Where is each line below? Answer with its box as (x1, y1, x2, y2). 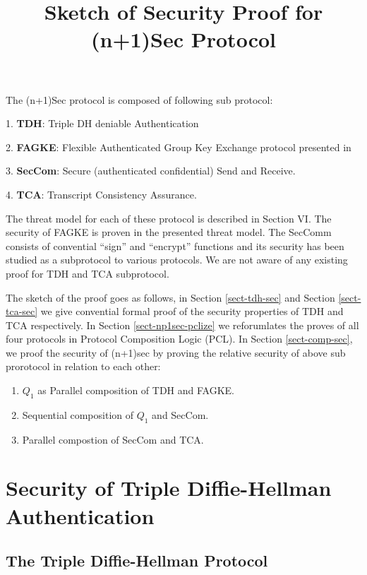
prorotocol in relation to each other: (6, 359, 161, 374)
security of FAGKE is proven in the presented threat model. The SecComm (6, 225, 332, 239)
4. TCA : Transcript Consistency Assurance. (6, 186, 197, 201)
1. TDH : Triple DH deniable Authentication (6, 116, 199, 131)
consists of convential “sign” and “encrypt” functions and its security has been (6, 238, 344, 253)
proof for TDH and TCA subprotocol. (6, 266, 169, 280)
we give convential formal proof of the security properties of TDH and (40, 304, 344, 319)
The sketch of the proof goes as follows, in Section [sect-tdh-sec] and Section (6, 290, 335, 304)
